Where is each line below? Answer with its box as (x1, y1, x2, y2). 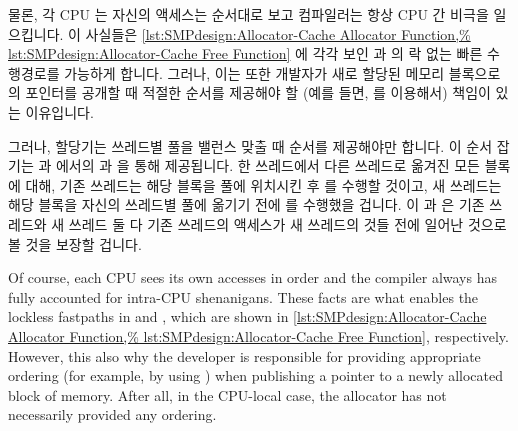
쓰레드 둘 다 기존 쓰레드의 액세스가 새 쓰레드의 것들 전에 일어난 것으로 (68, 213, 507, 234)
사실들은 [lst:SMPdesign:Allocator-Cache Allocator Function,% (85, 23, 471, 44)
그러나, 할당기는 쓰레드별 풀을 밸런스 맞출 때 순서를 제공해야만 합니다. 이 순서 (8, 135, 493, 156)
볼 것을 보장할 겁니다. (8, 233, 142, 254)
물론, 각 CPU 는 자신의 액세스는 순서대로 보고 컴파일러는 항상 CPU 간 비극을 (8, 4, 489, 24)
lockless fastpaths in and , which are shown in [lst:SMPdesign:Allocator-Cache (8, 306, 487, 327)
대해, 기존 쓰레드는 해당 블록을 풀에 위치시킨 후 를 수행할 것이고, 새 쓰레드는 (25, 174, 502, 195)
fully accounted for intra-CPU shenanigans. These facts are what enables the (8, 286, 479, 307)
